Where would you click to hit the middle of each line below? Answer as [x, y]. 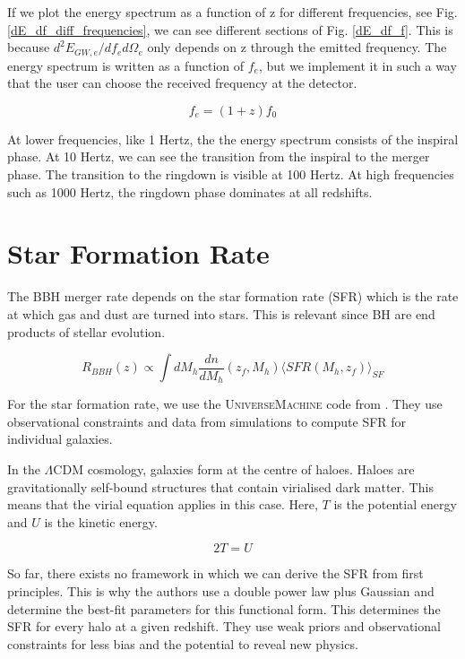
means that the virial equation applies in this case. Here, [163, 504]
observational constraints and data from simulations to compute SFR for [207, 421]
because [29, 47]
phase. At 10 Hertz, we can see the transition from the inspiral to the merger [219, 156]
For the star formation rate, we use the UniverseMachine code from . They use [225, 404]
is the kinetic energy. [101, 521]
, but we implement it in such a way [357, 65]
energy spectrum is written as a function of [126, 65]
